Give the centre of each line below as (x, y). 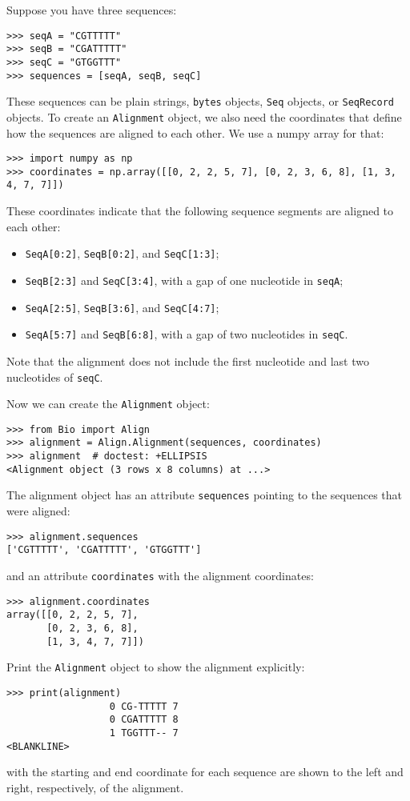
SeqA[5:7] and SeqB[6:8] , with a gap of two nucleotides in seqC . (187, 334)
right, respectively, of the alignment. (95, 787)
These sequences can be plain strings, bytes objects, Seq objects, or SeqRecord (200, 101)
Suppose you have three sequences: (92, 10)
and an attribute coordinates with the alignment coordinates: (160, 575)
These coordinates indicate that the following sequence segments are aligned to (200, 211)
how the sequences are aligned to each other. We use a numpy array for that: (195, 132)
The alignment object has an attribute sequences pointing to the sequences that (205, 495)
